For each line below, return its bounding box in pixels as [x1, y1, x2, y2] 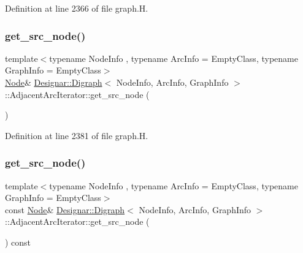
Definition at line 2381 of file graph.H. [5, 129, 148, 142]
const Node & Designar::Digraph [5, 203, 125, 216]
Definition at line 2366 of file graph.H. [5, 2, 148, 14]
